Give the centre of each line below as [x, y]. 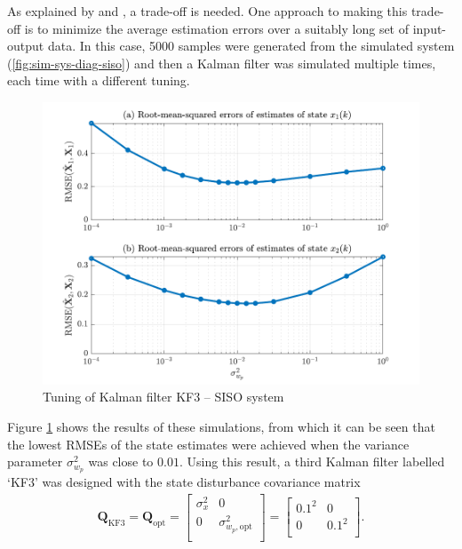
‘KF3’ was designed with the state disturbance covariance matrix [184, 481]
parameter [35, 461]
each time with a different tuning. [99, 80]
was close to [121, 461]
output [26, 46]
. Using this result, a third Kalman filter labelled [312, 461]
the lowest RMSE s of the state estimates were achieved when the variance [208, 444]
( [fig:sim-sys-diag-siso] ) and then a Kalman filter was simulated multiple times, [222, 63]
